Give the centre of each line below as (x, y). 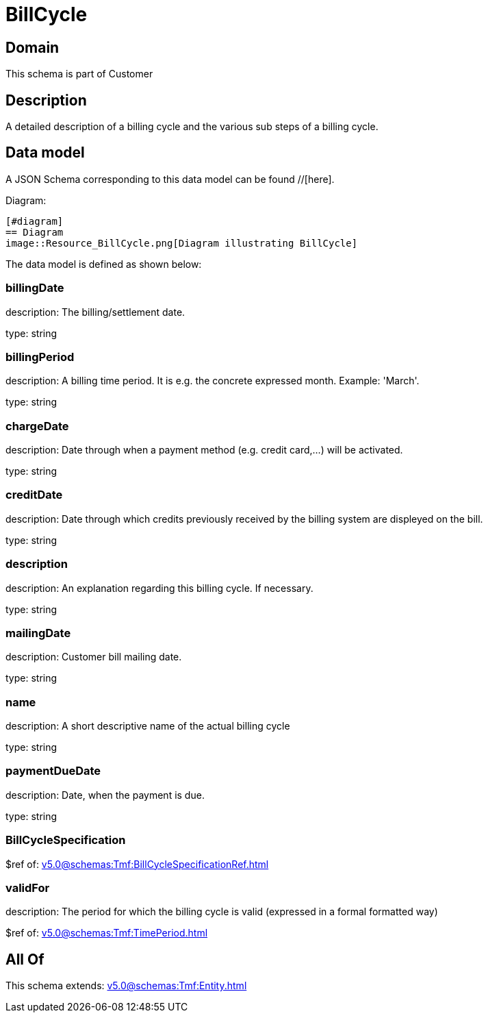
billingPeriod (40, 357)
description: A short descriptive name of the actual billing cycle (148, 726)
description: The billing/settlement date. (95, 312)
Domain (33, 47)
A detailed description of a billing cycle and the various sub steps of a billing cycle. (192, 127)
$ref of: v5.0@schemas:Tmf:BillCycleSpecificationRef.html (137, 864)
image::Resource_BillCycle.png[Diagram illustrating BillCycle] (182, 243)
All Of (25, 959)
